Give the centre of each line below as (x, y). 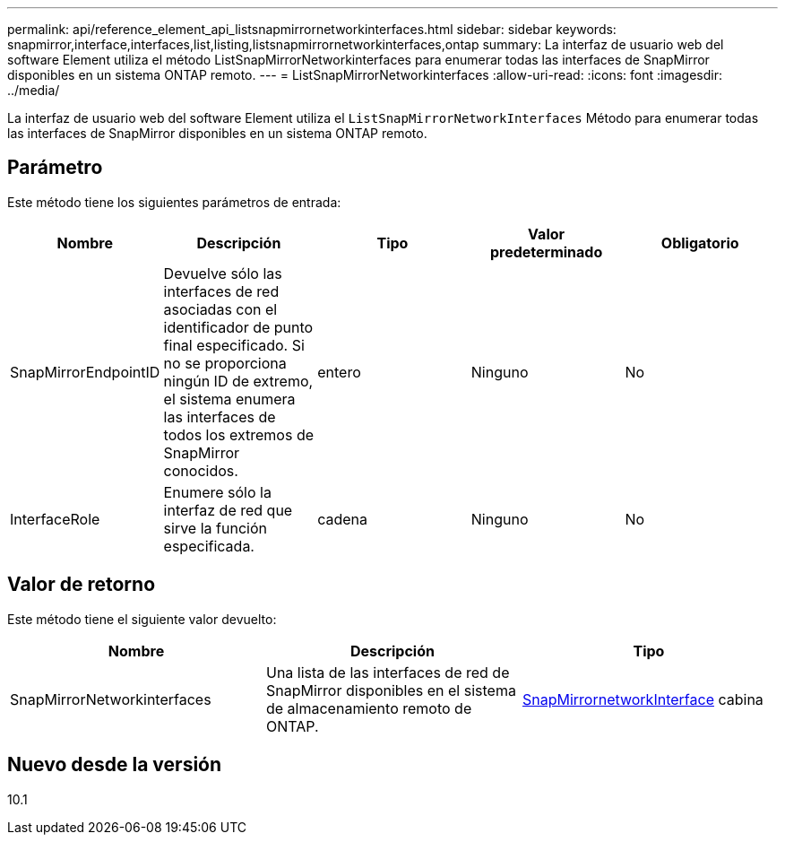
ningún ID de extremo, (238, 381)
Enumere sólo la (217, 492)
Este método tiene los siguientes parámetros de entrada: (174, 202)
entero (339, 372)
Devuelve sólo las (223, 273)
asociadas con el (220, 309)
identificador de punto (238, 327)
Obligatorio (700, 243)
